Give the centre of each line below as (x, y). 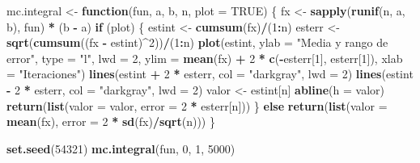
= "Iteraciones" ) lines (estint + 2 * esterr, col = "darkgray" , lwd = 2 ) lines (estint (210, 74)
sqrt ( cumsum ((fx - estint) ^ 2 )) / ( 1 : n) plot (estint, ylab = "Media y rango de (197, 42)
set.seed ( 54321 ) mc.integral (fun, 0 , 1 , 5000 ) (121, 148)
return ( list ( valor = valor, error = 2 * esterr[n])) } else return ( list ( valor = (197, 105)
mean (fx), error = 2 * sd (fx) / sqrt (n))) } (111, 121)
